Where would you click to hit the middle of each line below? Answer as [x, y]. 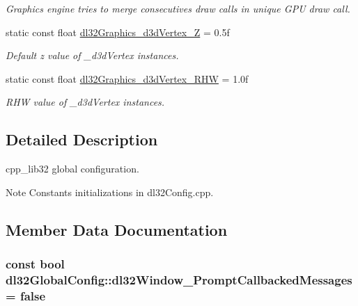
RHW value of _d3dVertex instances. [85, 102]
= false [26, 295]
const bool [35, 264]
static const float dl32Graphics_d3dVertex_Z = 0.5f [118, 32]
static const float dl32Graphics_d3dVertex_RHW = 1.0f [127, 78]
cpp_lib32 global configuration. [72, 169]
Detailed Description [82, 139]
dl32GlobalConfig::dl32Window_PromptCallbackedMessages [179, 279]
